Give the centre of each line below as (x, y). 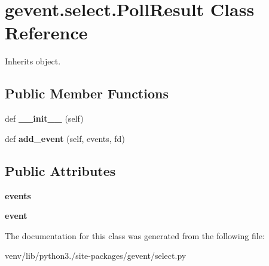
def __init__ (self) (44, 118)
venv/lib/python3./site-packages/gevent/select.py (96, 256)
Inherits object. (33, 61)
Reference (46, 33)
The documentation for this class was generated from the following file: (135, 235)
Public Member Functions (87, 93)
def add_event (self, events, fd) (65, 138)
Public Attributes (60, 170)
